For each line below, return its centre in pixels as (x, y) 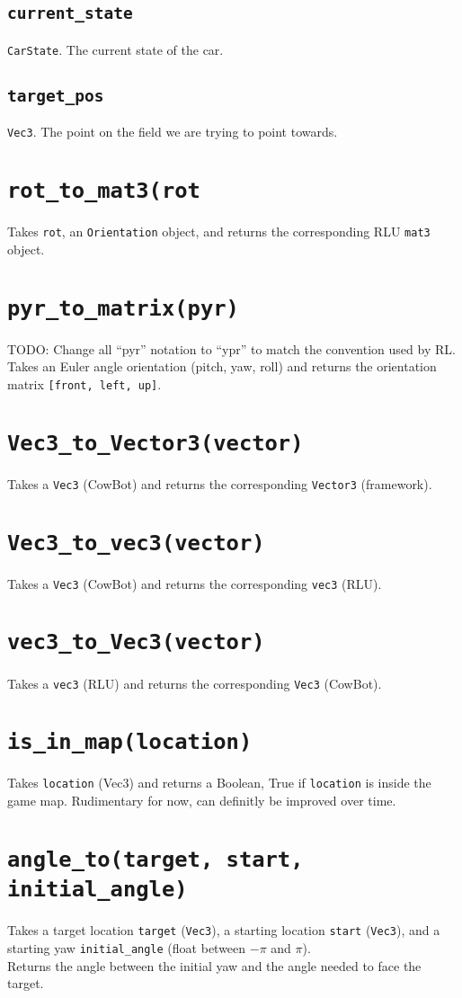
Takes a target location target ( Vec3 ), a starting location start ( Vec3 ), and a (224, 930)
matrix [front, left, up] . (84, 383)
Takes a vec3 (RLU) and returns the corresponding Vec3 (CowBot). (195, 683)
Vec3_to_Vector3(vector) (155, 443)
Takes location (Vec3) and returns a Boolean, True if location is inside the (219, 783)
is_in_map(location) (130, 742)
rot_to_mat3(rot (104, 191)
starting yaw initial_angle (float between (127, 947)
